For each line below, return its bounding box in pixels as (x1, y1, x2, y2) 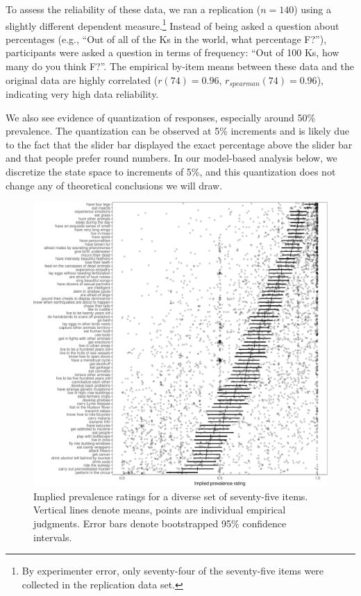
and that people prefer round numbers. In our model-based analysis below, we (6, 151, 337, 165)
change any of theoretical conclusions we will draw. (6, 178, 223, 192)
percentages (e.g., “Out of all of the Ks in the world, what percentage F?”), (6, 31, 327, 46)
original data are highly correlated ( (6, 72, 158, 87)
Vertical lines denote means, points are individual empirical (33, 502, 286, 517)
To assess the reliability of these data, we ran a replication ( (6, 2, 261, 16)
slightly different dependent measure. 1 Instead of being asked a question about (6, 16, 339, 33)
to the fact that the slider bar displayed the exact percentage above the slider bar (6, 137, 353, 151)
